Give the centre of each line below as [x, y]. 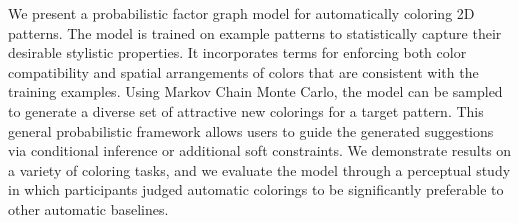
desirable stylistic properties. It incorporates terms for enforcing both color [237, 52]
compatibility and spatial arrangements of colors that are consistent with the [243, 71]
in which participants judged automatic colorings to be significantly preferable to [256, 189]
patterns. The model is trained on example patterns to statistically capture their [255, 32]
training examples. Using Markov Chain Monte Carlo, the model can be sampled [255, 91]
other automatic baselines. [88, 208]
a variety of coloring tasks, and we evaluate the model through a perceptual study [259, 169]
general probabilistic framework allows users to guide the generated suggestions [251, 130]
